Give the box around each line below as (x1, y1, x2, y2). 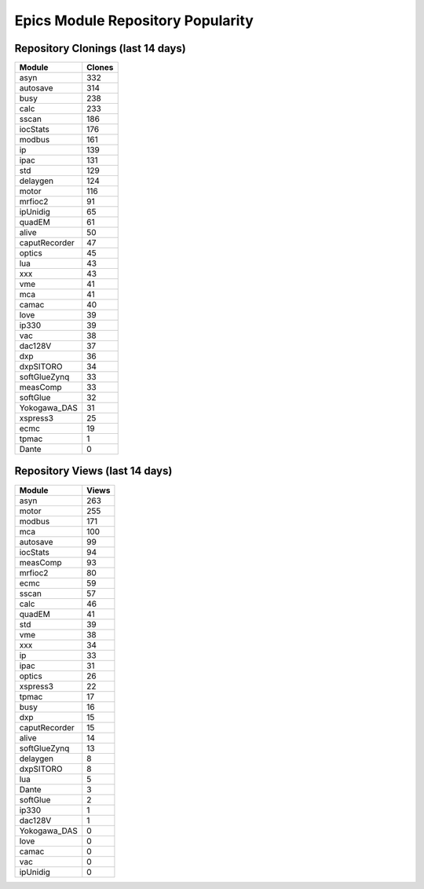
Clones (86, 62, 114, 73)
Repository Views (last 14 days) (14, 465, 173, 478)
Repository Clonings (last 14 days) (14, 42, 186, 55)
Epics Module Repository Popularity (14, 12, 254, 29)
